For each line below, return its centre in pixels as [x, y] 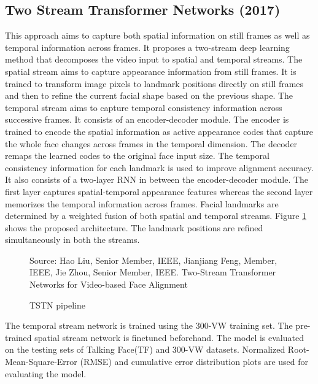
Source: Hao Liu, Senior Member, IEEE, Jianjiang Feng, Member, [153, 260]
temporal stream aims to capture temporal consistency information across [144, 107]
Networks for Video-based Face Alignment [109, 284]
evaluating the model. [46, 373]
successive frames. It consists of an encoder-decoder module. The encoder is [147, 119]
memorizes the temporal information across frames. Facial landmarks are [142, 203]
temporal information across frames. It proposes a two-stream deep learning [147, 47]
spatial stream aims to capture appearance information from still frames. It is [151, 71]
